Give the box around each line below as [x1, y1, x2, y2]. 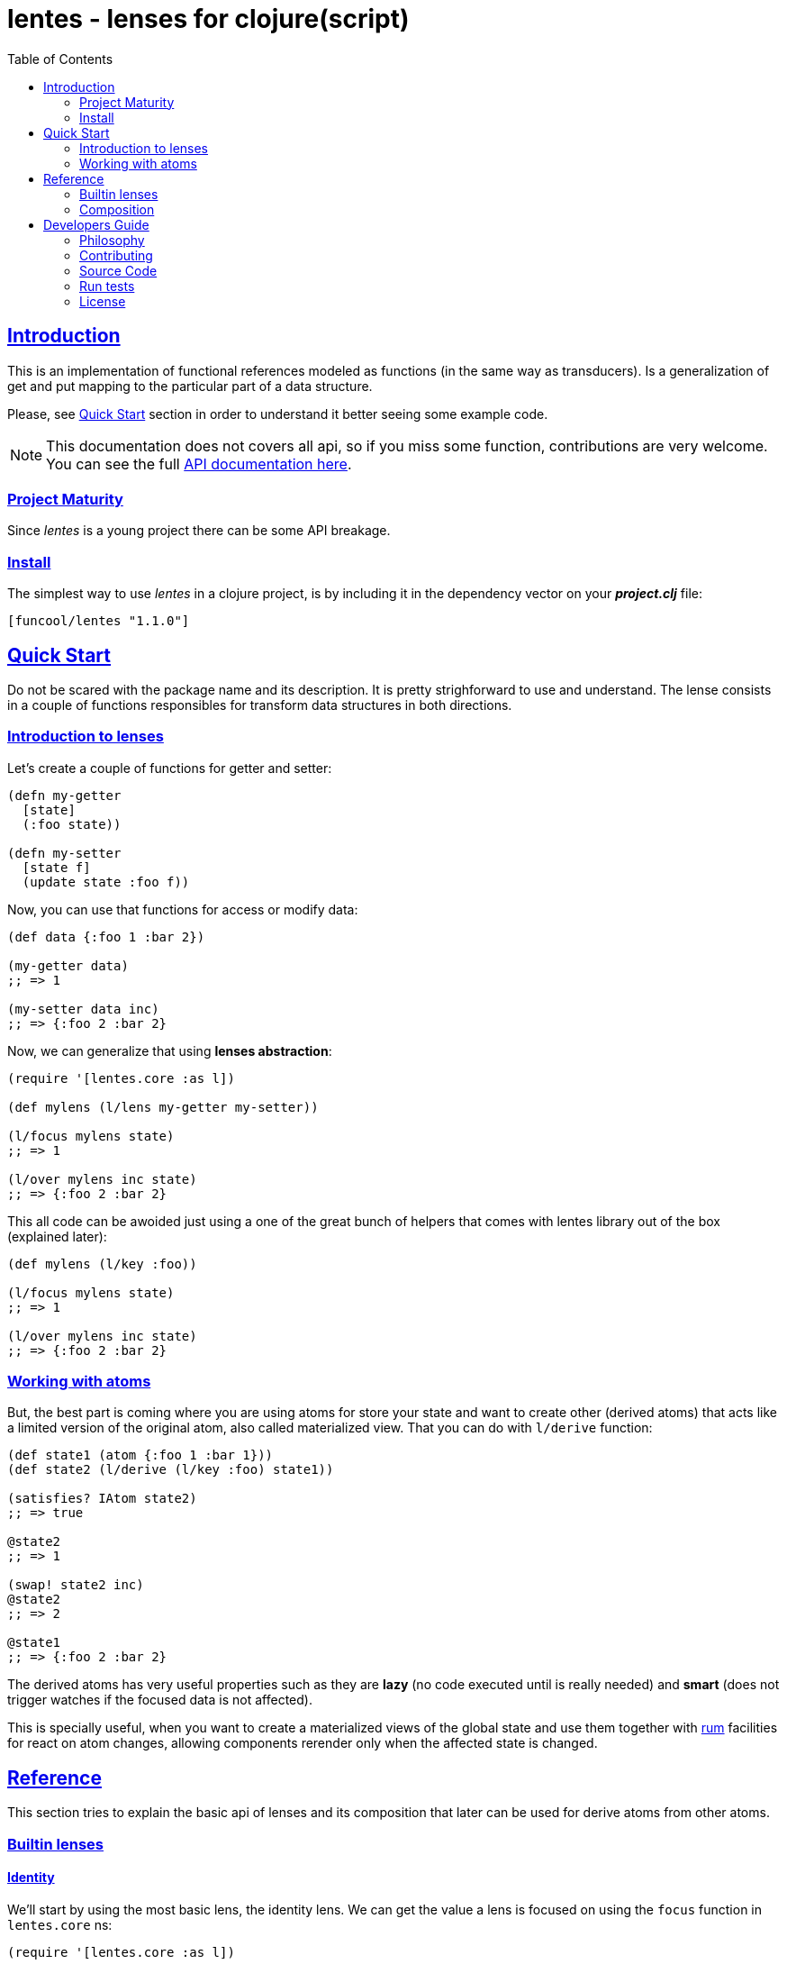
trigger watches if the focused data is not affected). [7, 1692, 312, 1708]
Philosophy [79, 232, 145, 248]
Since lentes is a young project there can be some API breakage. [7, 523, 391, 539]
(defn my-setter [7, 845, 122, 860]
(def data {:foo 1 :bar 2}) [7, 929, 205, 944]
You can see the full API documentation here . [46, 454, 352, 473]
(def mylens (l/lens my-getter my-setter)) [7, 1099, 319, 1114]
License [79, 293, 126, 309]
